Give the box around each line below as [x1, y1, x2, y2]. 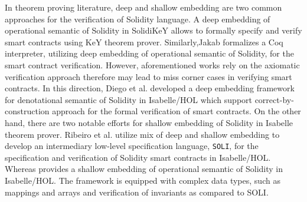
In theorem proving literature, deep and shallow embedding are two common [5, 1, 282, 13]
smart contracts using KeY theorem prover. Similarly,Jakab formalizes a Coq [5, 35, 283, 48]
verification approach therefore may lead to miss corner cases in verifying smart [5, 70, 292, 82]
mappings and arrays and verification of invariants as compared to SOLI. [5, 186, 269, 198]
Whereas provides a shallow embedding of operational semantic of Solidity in [5, 163, 283, 175]
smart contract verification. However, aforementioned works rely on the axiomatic [5, 58, 300, 71]
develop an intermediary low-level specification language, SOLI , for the [5, 140, 259, 152]
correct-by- [254, 93, 294, 105]
